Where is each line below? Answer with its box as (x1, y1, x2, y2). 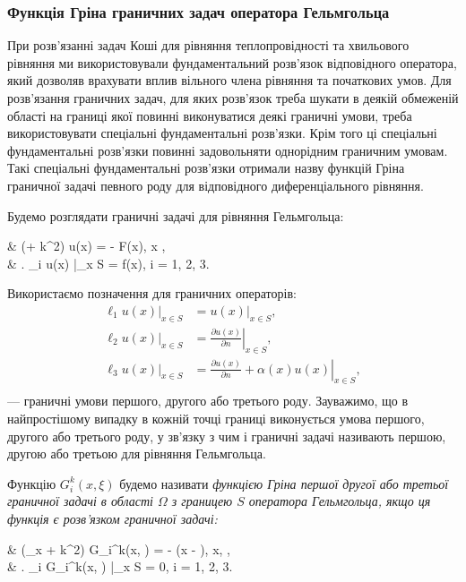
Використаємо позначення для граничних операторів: (7, 284, 297, 303)
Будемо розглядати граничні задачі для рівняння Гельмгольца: (7, 206, 344, 225)
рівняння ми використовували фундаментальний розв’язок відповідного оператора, (7, 53, 457, 72)
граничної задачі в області (7, 492, 153, 510)
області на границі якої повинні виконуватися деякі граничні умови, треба (7, 106, 412, 124)
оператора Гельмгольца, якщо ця (248, 492, 431, 510)
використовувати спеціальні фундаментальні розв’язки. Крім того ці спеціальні (7, 124, 437, 142)
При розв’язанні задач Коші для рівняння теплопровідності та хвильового (7, 36, 410, 55)
